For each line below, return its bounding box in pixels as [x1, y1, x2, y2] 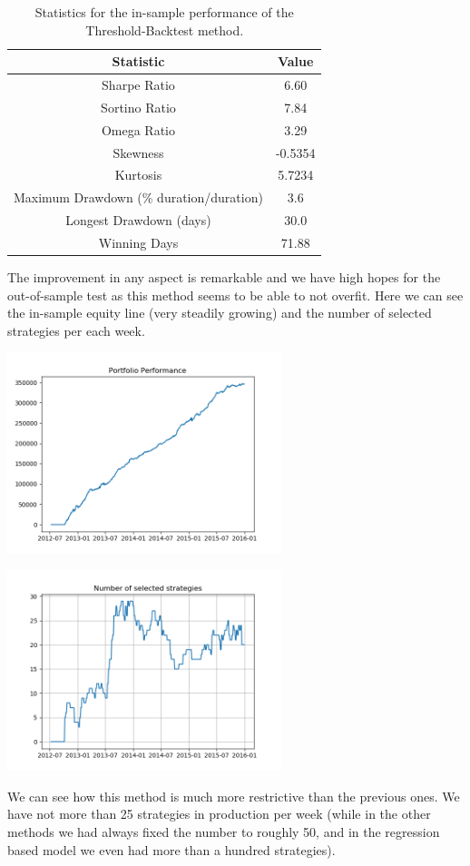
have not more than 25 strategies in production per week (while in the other [7, 804, 431, 823]
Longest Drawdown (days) [65, 211, 211, 230]
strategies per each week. [7, 320, 145, 340]
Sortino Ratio [101, 97, 176, 116]
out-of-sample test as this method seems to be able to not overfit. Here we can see [7, 285, 464, 304]
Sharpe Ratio [102, 75, 175, 94]
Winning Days [98, 232, 179, 251]
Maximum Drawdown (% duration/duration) [14, 188, 263, 207]
